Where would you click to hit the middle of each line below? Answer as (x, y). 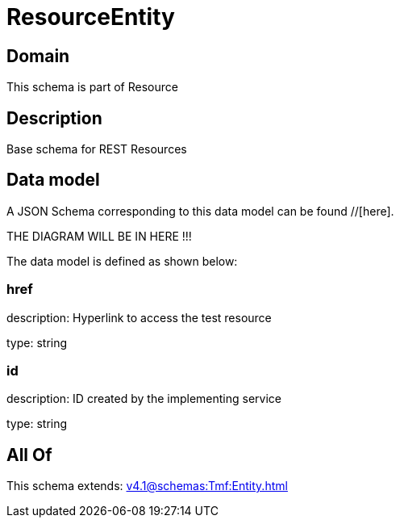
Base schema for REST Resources (97, 149)
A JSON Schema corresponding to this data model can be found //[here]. (200, 211)
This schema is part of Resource (92, 87)
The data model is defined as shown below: (122, 261)
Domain (38, 56)
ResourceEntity (91, 17)
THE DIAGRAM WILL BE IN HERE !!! (99, 236)
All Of (29, 455)
